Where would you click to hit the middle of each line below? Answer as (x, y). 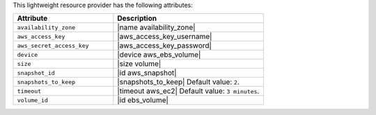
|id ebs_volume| (143, 100)
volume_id (33, 100)
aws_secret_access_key (53, 45)
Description (137, 19)
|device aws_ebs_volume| (159, 55)
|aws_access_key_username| (165, 37)
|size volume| (139, 64)
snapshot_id (36, 73)
